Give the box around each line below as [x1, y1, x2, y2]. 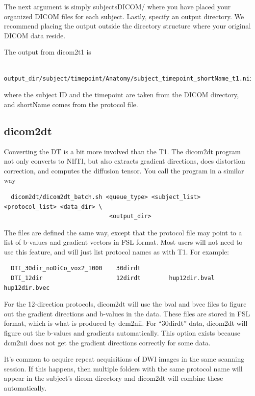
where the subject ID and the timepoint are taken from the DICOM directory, [4, 89, 239, 100]
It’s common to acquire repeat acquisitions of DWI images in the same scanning [4, 354, 245, 364]
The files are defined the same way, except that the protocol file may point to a [4, 227, 242, 237]
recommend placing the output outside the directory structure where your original [4, 21, 251, 31]
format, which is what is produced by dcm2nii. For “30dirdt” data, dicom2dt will [4, 318, 248, 328]
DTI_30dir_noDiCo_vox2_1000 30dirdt [11, 265, 141, 272]
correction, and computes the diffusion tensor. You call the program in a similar [4, 165, 244, 175]
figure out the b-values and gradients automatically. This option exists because [4, 328, 240, 338]
